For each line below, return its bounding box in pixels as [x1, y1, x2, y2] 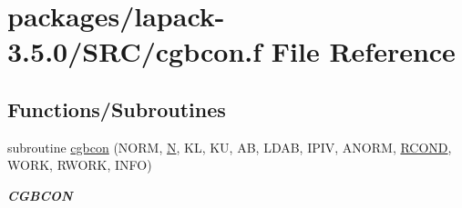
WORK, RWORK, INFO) [7, 155, 152, 174]
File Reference [271, 33, 456, 70]
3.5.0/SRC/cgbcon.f [7, 33, 262, 70]
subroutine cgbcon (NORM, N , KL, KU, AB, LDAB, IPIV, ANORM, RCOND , [7, 137, 452, 156]
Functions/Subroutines [7, 94, 226, 123]
